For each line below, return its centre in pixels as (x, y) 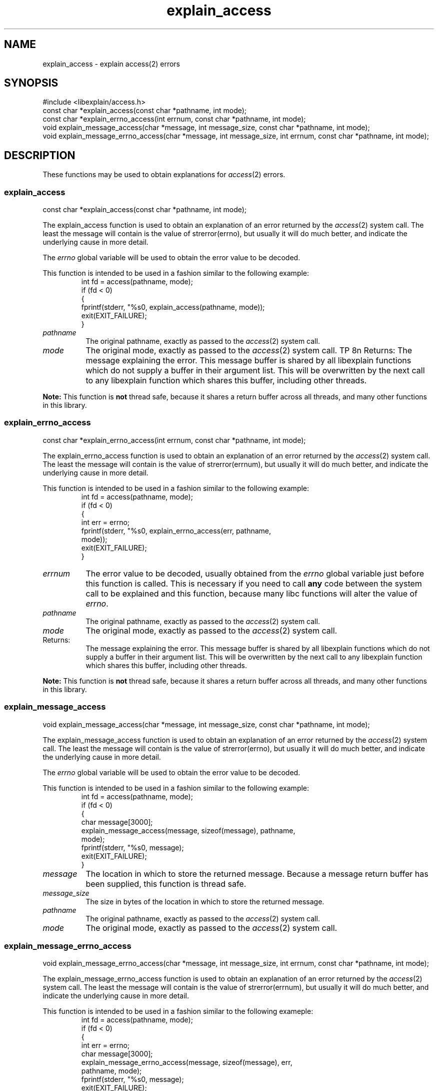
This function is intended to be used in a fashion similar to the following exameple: (178, 1011)
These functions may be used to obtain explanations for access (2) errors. (164, 175)
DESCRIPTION (40, 155)
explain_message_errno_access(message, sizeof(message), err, (187, 1062)
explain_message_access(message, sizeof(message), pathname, (188, 830)
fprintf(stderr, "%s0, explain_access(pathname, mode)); (173, 307)
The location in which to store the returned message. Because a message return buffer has (257, 874)
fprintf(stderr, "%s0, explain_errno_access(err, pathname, (176, 530)
